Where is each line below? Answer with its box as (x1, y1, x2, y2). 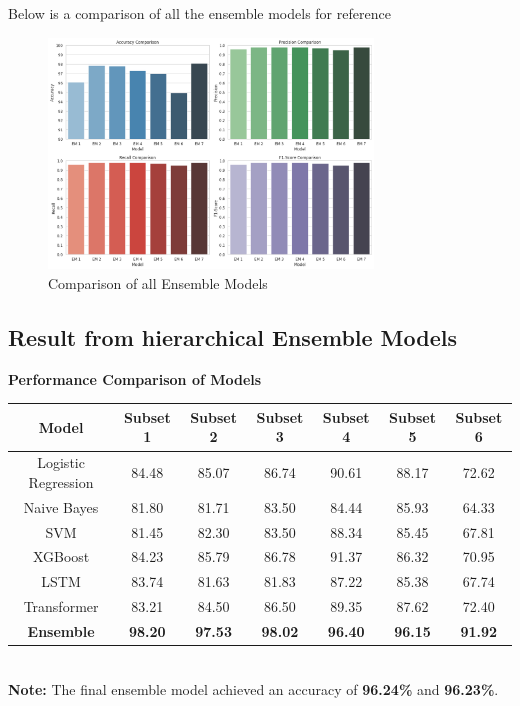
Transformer (23, 596, 99, 617)
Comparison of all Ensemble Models (48, 272, 268, 293)
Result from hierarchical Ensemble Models (8, 321, 458, 352)
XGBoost (32, 546, 90, 567)
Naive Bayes (23, 496, 99, 517)
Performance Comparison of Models (8, 368, 262, 389)
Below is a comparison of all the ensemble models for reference (8, 3, 391, 23)
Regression (28, 471, 94, 492)
